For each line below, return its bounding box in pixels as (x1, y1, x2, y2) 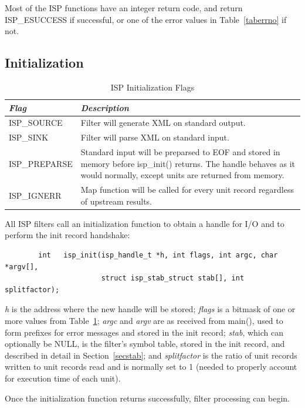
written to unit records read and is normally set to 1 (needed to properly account (5, 360, 297, 373)
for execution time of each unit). (5, 372, 121, 384)
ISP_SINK (9, 131, 49, 143)
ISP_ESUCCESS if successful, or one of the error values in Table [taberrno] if (5, 13, 287, 25)
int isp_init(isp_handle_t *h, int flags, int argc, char (38, 251, 278, 260)
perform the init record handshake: (5, 229, 130, 241)
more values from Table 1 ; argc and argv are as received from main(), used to (5, 314, 283, 326)
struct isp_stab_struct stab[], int (101, 274, 245, 283)
